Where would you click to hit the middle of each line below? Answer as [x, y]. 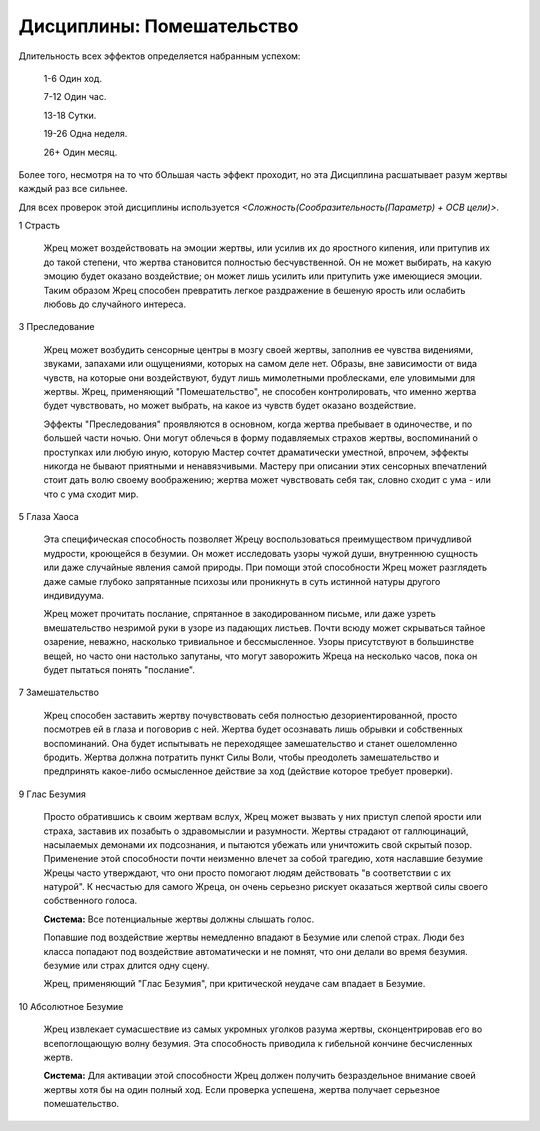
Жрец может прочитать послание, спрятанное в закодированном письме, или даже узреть [240, 614]
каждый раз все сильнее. [73, 189]
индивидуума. [74, 596]
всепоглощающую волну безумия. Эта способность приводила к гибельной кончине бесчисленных [258, 1043]
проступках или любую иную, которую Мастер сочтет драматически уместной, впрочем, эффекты [256, 452]
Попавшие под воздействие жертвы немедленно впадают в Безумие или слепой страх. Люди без [254, 937]
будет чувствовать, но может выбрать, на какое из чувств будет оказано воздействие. [230, 406]
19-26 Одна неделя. [85, 134]
